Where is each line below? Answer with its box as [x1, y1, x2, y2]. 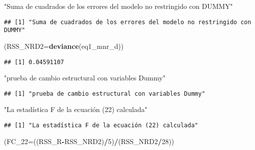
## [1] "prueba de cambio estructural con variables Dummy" [4, 90, 206, 97]
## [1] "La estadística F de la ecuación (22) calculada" [4, 122, 198, 129]
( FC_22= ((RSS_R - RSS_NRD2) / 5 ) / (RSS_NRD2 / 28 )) [4, 136, 174, 146]
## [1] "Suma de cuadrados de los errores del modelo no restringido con [4, 18, 252, 26]
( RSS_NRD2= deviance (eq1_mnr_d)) [4, 40, 124, 51]
